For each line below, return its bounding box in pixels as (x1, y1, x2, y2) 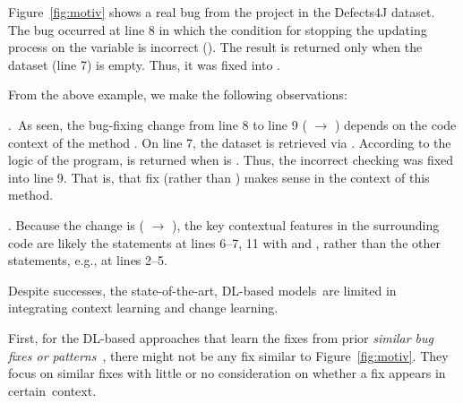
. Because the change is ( (8, 215, 144, 234)
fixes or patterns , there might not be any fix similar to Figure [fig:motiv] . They (8, 346, 449, 364)
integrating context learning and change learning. (8, 298, 279, 317)
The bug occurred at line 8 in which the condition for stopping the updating (8, 20, 427, 39)
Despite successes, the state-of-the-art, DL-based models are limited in (8, 280, 397, 299)
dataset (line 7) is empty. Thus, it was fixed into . (8, 55, 281, 73)
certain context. (8, 381, 97, 399)
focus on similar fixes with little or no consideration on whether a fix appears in (8, 364, 446, 382)
